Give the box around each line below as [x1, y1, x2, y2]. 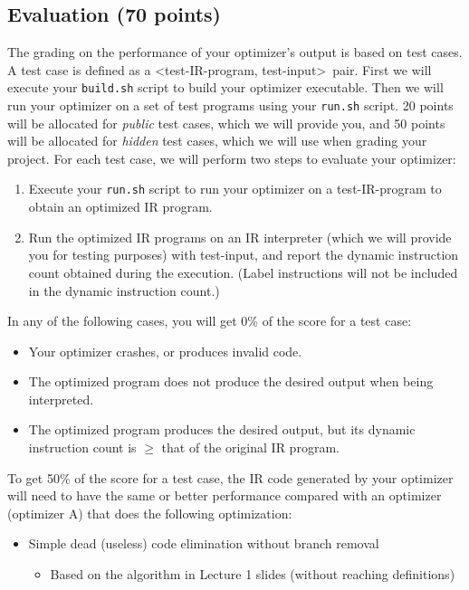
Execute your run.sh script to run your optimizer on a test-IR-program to [28, 179, 442, 198]
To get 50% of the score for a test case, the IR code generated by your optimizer [7, 468, 454, 487]
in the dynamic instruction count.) [28, 281, 220, 300]
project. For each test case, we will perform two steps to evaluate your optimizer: [7, 148, 456, 167]
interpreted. [28, 389, 94, 408]
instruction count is [28, 438, 137, 457]
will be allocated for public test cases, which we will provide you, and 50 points [7, 113, 445, 132]
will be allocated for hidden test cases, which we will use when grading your [7, 131, 427, 150]
